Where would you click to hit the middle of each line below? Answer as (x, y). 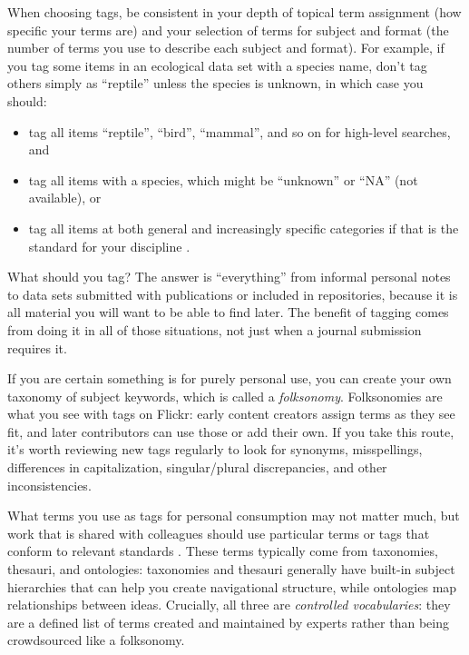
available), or (65, 198)
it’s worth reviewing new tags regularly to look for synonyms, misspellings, (215, 449)
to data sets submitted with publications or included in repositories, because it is (233, 294)
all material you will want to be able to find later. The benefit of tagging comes (228, 312)
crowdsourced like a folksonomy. (96, 640)
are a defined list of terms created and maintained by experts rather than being (228, 622)
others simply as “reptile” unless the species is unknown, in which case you (215, 83)
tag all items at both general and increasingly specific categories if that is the (244, 228)
